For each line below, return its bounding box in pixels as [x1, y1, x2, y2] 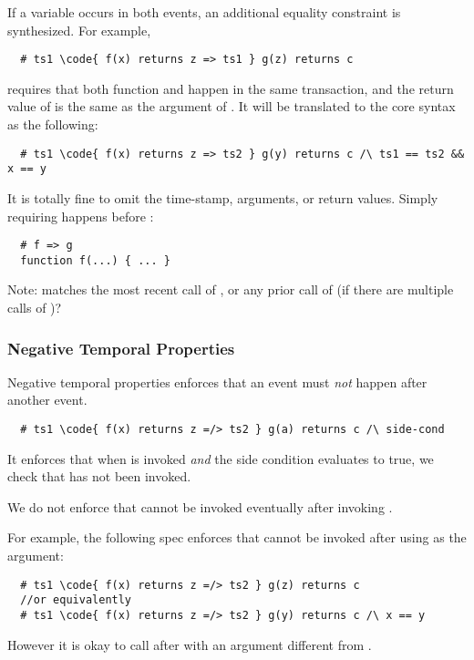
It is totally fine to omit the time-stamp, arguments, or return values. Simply [7, 188, 438, 207]
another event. [7, 390, 88, 409]
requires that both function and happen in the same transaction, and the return [7, 78, 454, 98]
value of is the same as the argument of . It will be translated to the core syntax [7, 97, 456, 116]
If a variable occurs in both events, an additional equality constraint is [7, 3, 401, 21]
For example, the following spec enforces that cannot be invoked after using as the [7, 528, 467, 547]
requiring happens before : [7, 206, 154, 225]
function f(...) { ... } [20, 253, 170, 267]
